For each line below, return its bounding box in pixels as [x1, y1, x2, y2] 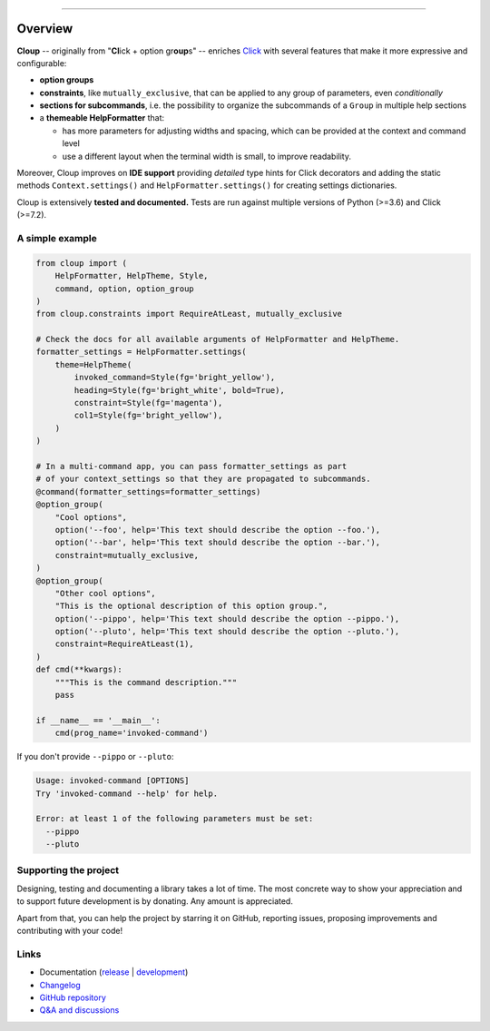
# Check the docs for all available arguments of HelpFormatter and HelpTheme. [35, 334, 400, 345]
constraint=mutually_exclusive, [54, 550, 200, 560]
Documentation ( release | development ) [39, 967, 189, 977]
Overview [16, 21, 73, 36]
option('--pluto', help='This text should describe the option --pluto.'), [54, 626, 400, 637]
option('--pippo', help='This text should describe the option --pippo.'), [54, 614, 400, 624]
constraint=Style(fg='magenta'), [73, 398, 223, 408]
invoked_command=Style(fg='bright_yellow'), [73, 372, 276, 383]
